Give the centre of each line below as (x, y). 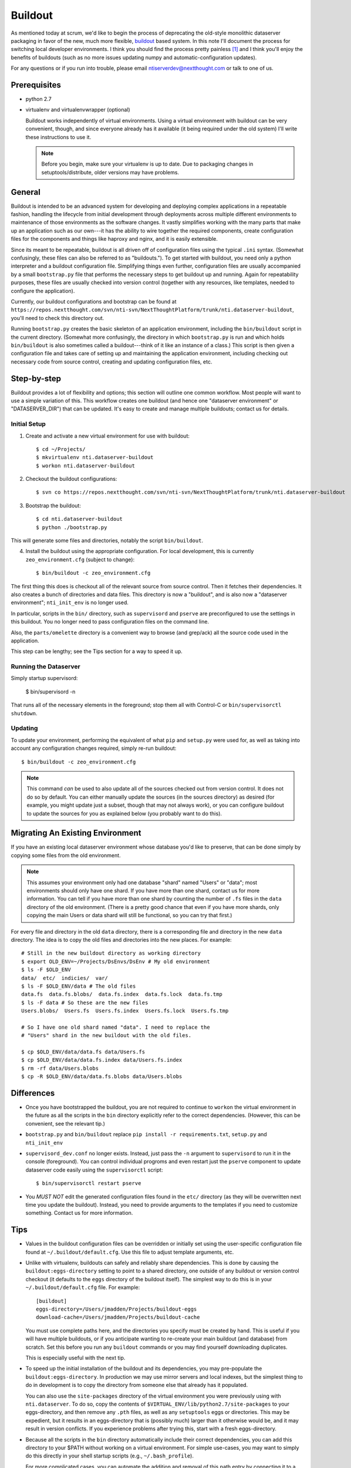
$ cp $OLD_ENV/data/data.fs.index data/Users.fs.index (102, 1060)
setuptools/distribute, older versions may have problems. (110, 172)
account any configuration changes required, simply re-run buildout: (94, 748)
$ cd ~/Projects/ (61, 449)
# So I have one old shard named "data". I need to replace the (116, 1027)
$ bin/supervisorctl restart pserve (89, 1184)
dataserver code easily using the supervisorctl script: (94, 1170)
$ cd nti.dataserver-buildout (80, 519)
